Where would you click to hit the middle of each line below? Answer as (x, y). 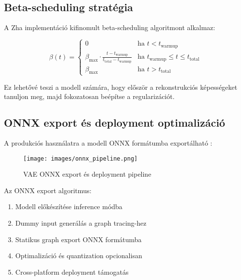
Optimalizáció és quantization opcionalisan (79, 255)
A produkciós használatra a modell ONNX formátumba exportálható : (108, 143)
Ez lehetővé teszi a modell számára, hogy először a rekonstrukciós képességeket (121, 87)
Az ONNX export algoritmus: (48, 190)
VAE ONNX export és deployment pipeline (87, 174)
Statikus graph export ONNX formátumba (78, 239)
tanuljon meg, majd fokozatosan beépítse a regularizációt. (89, 96)
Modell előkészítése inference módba (69, 206)
